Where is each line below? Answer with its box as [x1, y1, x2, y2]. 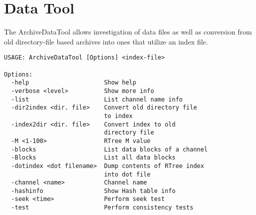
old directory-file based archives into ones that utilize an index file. [4, 36, 208, 46]
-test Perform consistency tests [11, 204, 194, 211]
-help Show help [11, 79, 136, 86]
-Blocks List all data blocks [11, 154, 176, 161]
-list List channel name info [11, 95, 183, 103]
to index [104, 112, 133, 119]
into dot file [104, 170, 151, 178]
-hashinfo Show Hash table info [11, 187, 176, 194]
